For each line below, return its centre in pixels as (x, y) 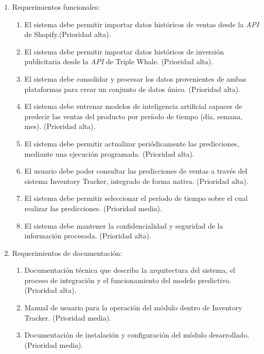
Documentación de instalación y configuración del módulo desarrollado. (137, 335)
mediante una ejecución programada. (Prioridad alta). (109, 153)
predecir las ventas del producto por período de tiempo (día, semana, (134, 116)
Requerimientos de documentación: (67, 253)
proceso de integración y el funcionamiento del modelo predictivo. (128, 280)
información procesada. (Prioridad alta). (88, 236)
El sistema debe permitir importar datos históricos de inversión (124, 51)
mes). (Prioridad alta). (60, 126)
